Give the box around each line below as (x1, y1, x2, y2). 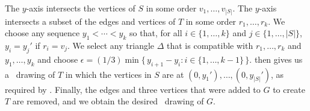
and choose (37, 52, 78, 65)
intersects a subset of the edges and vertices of (5, 14, 176, 27)
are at (162, 68, 184, 80)
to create (273, 83, 305, 95)
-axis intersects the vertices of (26, 2, 135, 14)
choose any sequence (5, 27, 80, 39)
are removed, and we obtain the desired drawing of (12, 95, 204, 107)
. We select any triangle (67, 39, 155, 51)
